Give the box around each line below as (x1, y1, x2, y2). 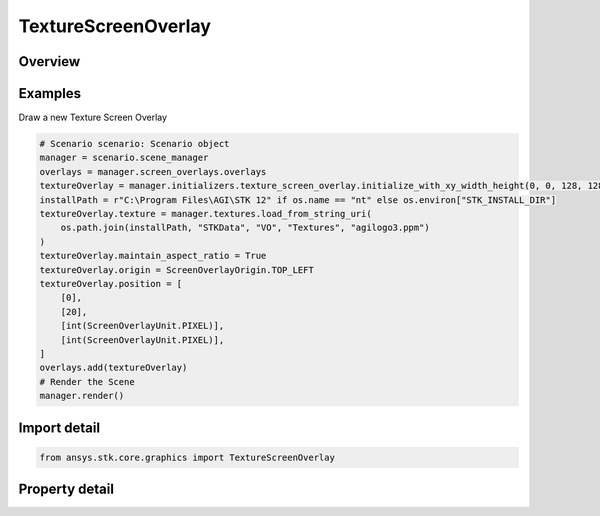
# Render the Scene (39, 376, 135, 387)
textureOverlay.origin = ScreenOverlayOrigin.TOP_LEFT (39, 264, 314, 275)
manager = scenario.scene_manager (39, 152, 209, 164)
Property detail (18, 481, 115, 498)
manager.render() (39, 390, 125, 402)
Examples (18, 85, 82, 102)
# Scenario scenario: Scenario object (39, 138, 230, 150)
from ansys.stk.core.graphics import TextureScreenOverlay (39, 451, 335, 463)
